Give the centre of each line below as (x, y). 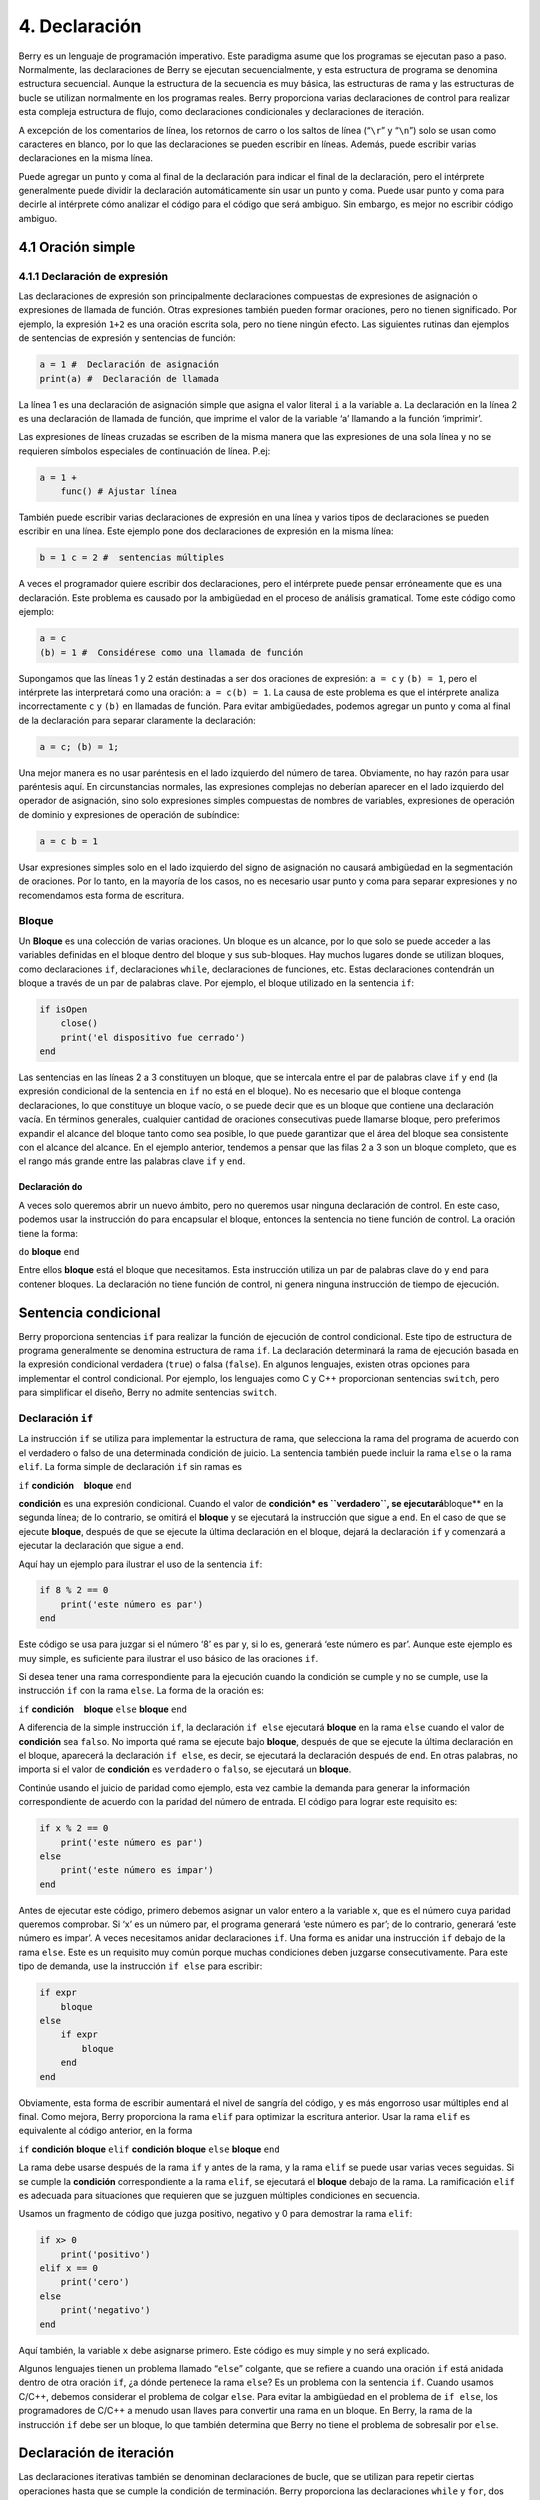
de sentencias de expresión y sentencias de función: (127, 338)
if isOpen (63, 1009)
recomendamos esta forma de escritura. (101, 895)
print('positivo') (105, 2254)
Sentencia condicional (89, 1312)
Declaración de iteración (96, 2453)
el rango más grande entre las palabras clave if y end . (132, 1161)
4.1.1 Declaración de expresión (93, 276)
